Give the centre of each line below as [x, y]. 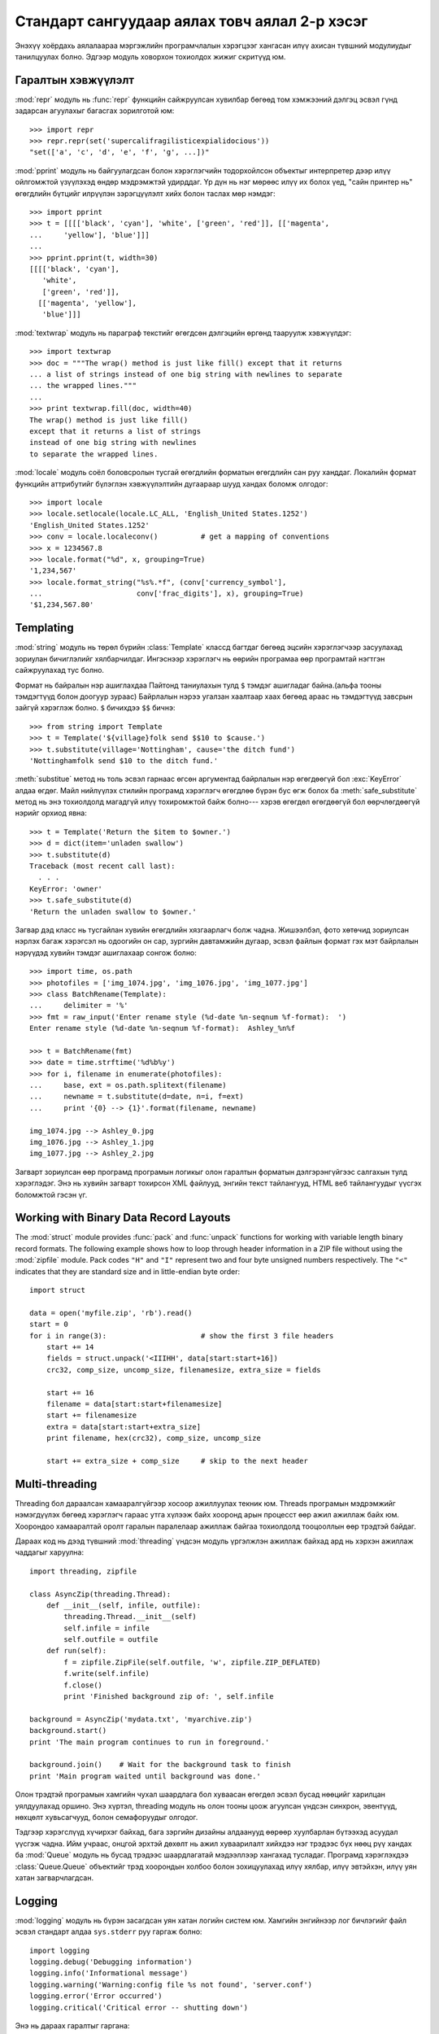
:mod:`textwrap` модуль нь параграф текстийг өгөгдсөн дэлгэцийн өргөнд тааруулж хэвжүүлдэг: [183, 333]
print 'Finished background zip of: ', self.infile [169, 1697]
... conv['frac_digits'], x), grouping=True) [167, 594]
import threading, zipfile [83, 1571]
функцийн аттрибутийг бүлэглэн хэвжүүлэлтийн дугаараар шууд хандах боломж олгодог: [172, 483]
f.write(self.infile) [107, 1674]
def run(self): [76, 1651]
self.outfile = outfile [111, 1640]
